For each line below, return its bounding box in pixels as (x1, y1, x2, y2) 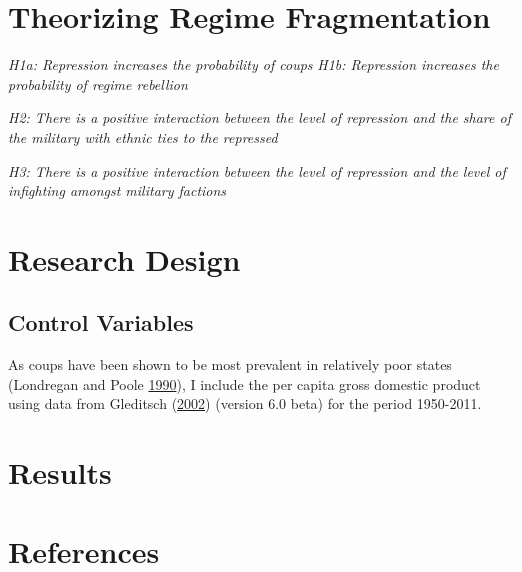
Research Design (8, 238, 241, 279)
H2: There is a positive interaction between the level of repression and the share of (8, 107, 511, 128)
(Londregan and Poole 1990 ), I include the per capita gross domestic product (8, 373, 481, 394)
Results (8, 452, 112, 493)
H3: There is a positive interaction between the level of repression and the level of (8, 160, 506, 181)
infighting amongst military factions (8, 180, 227, 201)
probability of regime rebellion (8, 73, 188, 94)
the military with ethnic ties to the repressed (8, 126, 278, 147)
